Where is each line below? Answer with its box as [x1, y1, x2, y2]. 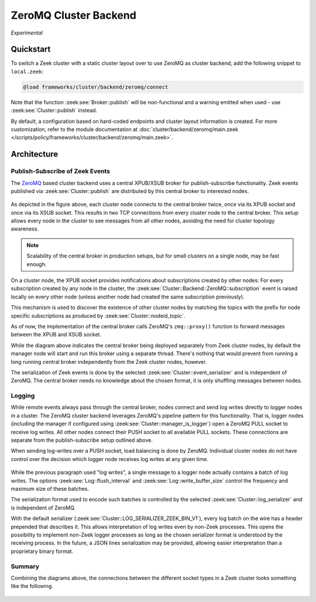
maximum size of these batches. [11, 486, 90, 492]
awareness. [11, 225, 39, 232]
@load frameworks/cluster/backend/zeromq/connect [23, 84, 169, 90]
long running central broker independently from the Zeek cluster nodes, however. [11, 358, 207, 365]
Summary [11, 562, 40, 570]
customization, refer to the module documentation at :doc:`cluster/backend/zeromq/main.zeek [11, 126, 239, 133]
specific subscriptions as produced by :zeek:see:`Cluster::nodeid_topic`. [11, 312, 186, 319]
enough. [26, 260, 47, 267]
